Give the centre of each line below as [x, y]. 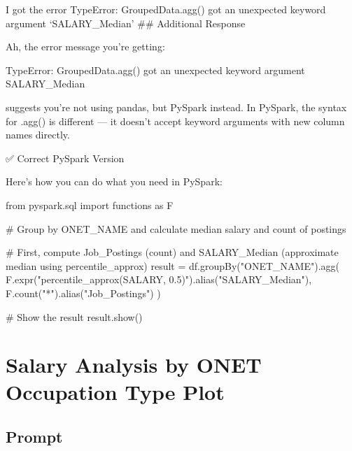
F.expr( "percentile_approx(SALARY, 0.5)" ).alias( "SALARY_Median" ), [159, 279]
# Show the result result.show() [74, 316]
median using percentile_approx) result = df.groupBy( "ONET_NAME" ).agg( [173, 265]
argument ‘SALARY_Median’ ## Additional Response [126, 23]
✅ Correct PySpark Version [65, 158]
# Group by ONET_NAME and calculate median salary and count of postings [176, 228]
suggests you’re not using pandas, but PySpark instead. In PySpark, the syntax [176, 107]
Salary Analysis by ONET [134, 365]
